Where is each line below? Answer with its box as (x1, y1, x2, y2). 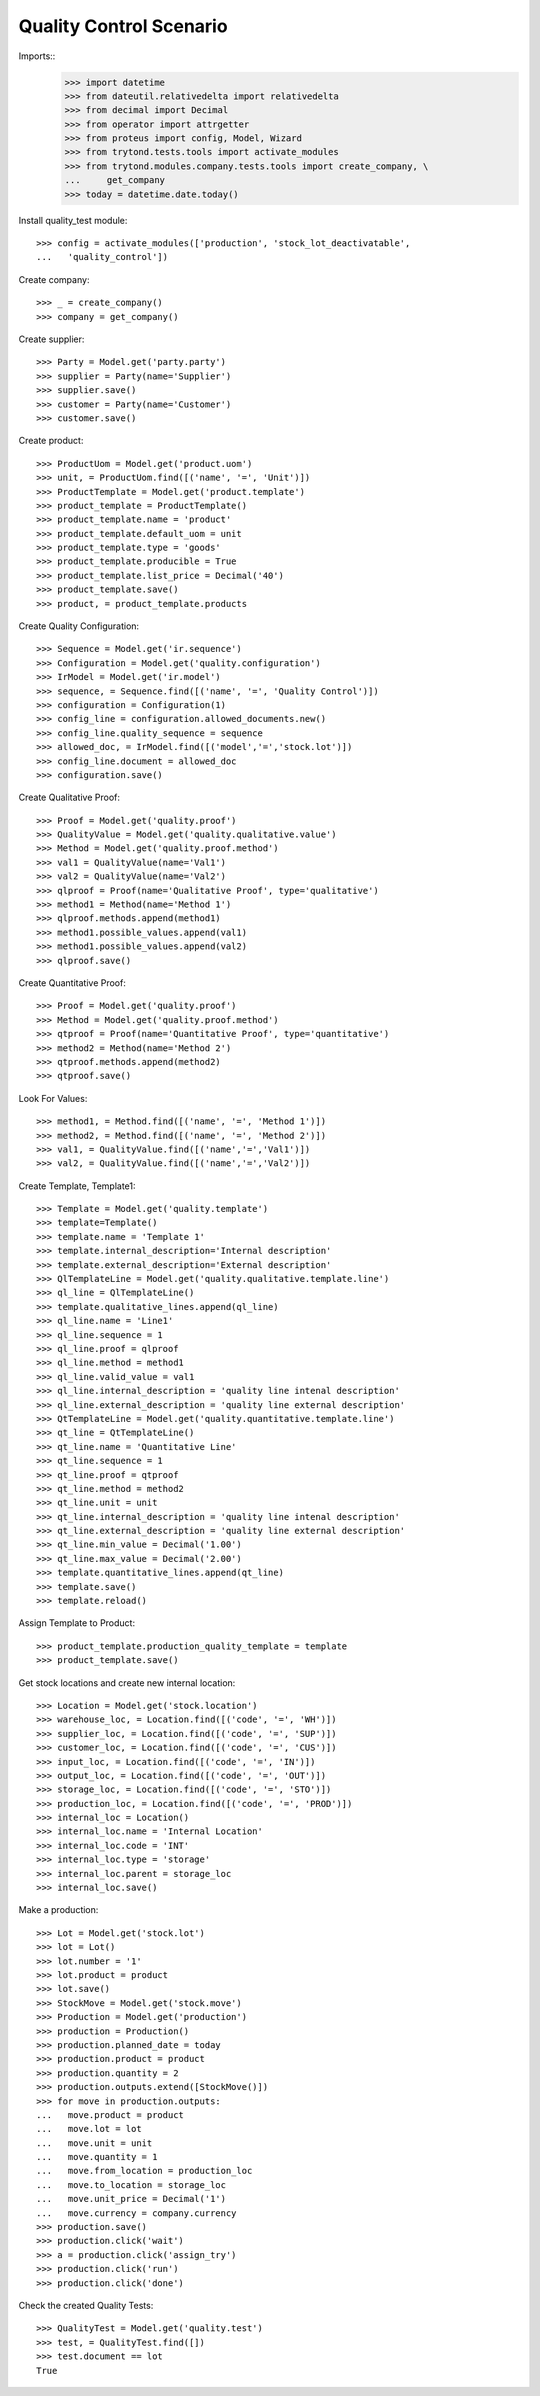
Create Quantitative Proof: (18, 977, 127, 989)
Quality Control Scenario (18, 15, 229, 37)
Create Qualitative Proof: (18, 791, 120, 804)
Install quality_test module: (18, 214, 128, 226)
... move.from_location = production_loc (36, 2165, 253, 2177)
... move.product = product (36, 2109, 185, 2120)
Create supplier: (18, 333, 85, 345)
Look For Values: (18, 1092, 88, 1104)
